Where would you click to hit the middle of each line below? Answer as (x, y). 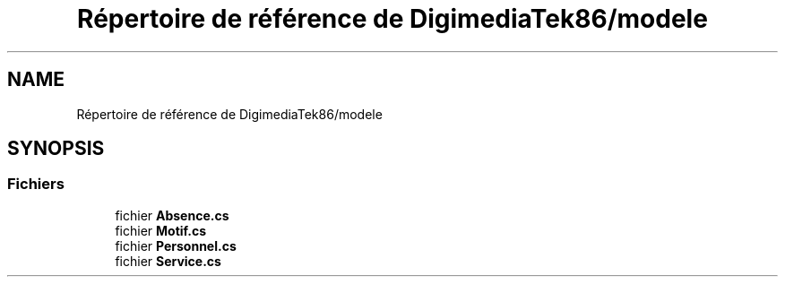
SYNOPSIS (56, 149)
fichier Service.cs (168, 261)
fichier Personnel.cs (176, 245)
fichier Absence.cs (172, 215)
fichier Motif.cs (161, 230)
